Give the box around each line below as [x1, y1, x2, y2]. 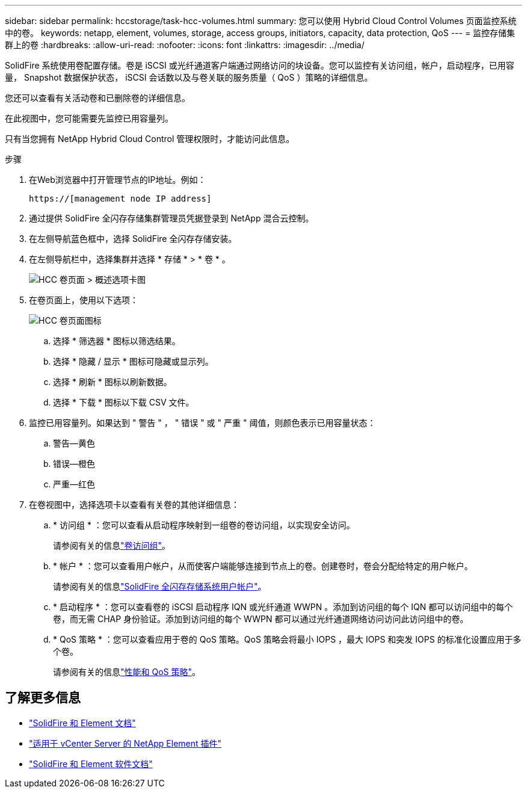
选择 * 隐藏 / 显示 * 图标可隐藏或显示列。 [53, 356, 214, 366]
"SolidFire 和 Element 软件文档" [29, 758, 153, 769]
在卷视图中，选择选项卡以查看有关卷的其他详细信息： [29, 499, 239, 510]
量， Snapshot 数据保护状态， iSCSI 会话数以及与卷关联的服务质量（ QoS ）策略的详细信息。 [5, 72, 373, 82]
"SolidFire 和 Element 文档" [29, 717, 136, 728]
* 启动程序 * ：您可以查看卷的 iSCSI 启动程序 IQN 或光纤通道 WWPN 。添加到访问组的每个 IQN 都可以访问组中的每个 [53, 602, 513, 612]
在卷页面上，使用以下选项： [29, 295, 138, 305]
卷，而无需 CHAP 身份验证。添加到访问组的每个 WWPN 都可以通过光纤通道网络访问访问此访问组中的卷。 [53, 614, 469, 624]
